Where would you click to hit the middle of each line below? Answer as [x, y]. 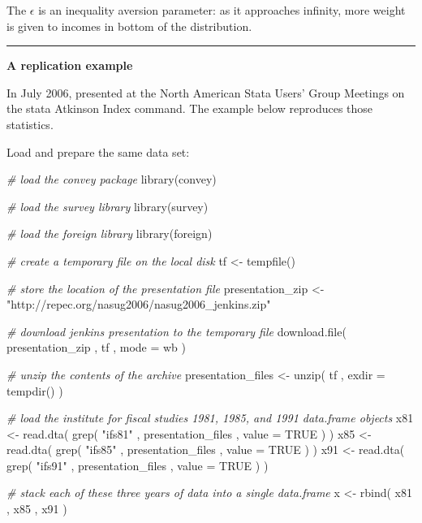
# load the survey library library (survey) [108, 206]
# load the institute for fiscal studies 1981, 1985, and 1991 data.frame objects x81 [210, 418]
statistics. [30, 124]
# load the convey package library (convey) [112, 179]
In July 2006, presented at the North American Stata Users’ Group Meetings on [206, 92]
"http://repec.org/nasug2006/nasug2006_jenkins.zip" [139, 304]
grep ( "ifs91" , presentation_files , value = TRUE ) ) [138, 465]
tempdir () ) [35, 390]
